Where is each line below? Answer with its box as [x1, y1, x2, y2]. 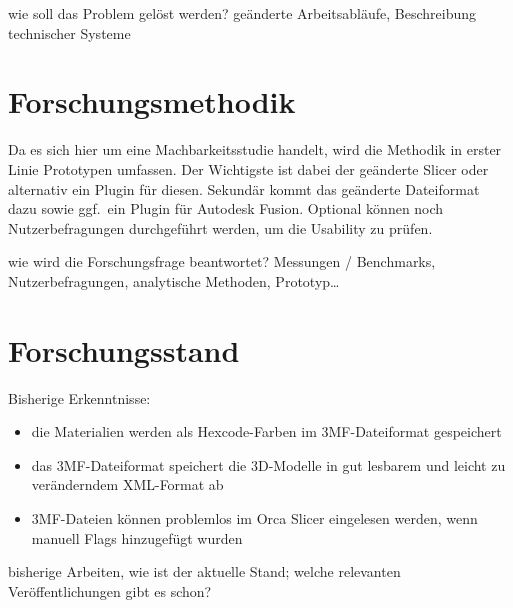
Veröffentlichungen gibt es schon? [8, 580, 212, 601]
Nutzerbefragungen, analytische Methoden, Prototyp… [8, 270, 340, 291]
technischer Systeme [8, 22, 131, 43]
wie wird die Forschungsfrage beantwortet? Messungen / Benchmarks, [8, 251, 436, 272]
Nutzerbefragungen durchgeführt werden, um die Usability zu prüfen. [8, 217, 433, 238]
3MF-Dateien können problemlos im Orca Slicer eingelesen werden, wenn [31, 507, 478, 528]
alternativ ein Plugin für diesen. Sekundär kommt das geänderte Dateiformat [8, 178, 480, 199]
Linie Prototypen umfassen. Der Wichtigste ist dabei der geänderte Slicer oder [8, 158, 489, 179]
